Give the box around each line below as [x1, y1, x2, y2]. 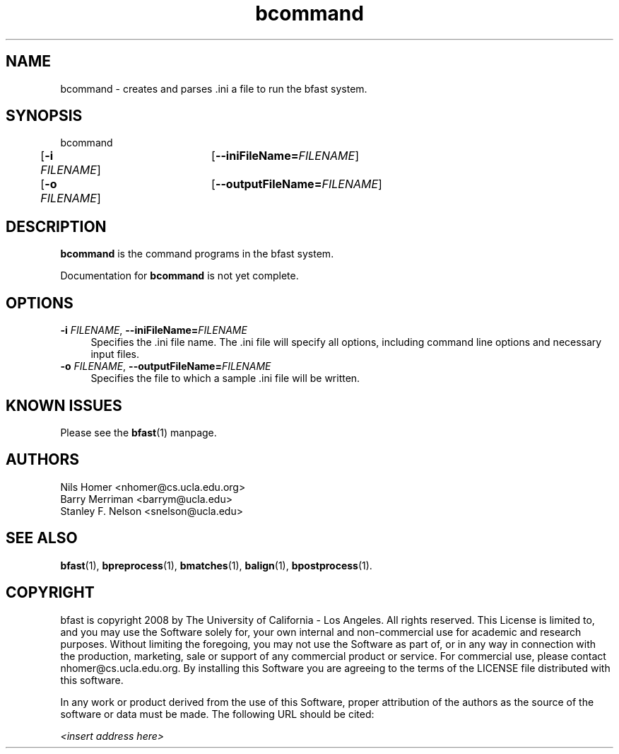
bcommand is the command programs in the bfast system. [60, 248, 334, 260]
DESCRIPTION [6, 217, 107, 236]
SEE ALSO [6, 529, 78, 547]
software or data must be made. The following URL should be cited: [60, 707, 375, 720]
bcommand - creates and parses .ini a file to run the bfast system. [60, 82, 367, 95]
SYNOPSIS [6, 107, 83, 125]
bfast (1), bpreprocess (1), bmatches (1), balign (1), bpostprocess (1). [60, 559, 372, 572]
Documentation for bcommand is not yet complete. [60, 269, 299, 282]
